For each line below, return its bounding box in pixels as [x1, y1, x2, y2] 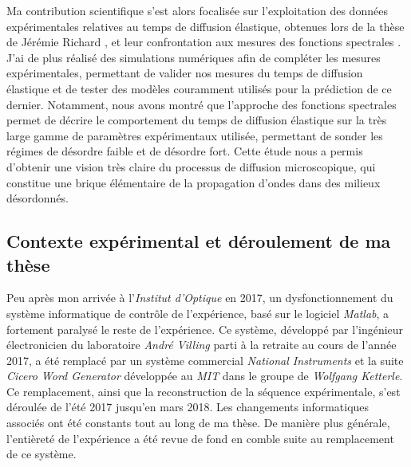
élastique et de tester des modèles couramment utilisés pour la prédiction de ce [6, 80, 392, 96]
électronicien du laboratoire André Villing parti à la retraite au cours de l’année [6, 336, 397, 353]
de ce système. [6, 445, 77, 462]
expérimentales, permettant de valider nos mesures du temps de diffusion [6, 65, 363, 81]
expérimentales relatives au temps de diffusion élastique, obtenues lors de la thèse [6, 18, 405, 34]
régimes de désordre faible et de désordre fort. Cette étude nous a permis [6, 143, 363, 159]
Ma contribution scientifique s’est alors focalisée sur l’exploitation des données [6, 2, 388, 18]
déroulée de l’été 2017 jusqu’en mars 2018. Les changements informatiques [6, 398, 370, 415]
